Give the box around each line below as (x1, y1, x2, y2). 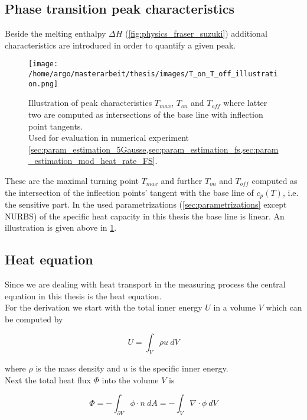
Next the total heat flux (5, 373, 91, 386)
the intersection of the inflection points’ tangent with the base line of (5, 186, 254, 198)
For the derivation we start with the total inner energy (5, 301, 203, 314)
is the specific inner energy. (130, 362, 228, 374)
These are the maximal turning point (5, 174, 139, 186)
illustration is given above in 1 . (5, 221, 117, 234)
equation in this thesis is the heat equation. (5, 289, 162, 302)
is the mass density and (35, 362, 120, 374)
